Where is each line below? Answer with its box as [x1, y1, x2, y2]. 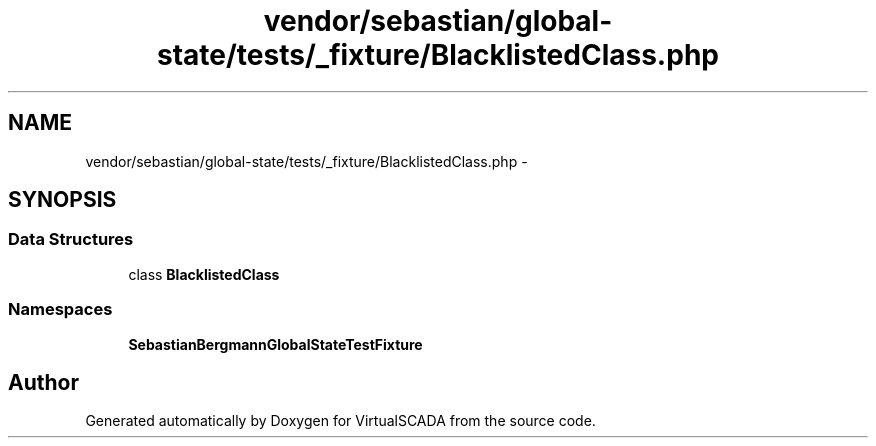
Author [8, 369, 79, 395]
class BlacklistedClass [128, 265, 280, 283]
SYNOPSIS [8, 187, 117, 213]
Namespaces [8, 299, 113, 320]
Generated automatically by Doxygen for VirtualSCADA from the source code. [85, 412, 596, 430]
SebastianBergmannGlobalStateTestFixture [128, 335, 423, 353]
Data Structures [8, 229, 134, 250]
